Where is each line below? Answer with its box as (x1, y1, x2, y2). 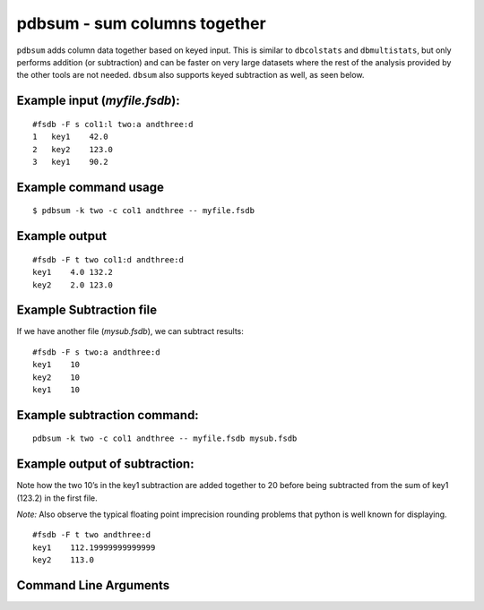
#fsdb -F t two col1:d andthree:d (32, 254, 184, 264)
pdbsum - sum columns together (16, 13, 266, 33)
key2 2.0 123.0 (32, 279, 114, 290)
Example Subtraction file (16, 303, 157, 318)
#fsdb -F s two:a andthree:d (32, 347, 160, 357)
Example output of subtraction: (16, 457, 194, 472)
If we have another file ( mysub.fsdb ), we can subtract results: (16, 326, 244, 337)
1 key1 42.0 (32, 132, 108, 142)
